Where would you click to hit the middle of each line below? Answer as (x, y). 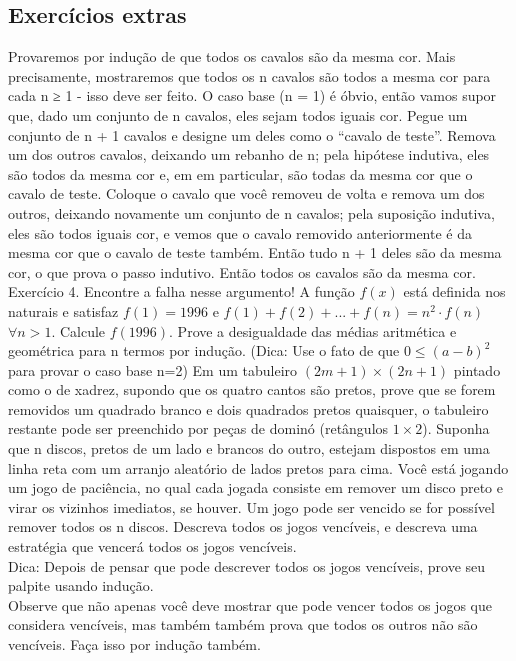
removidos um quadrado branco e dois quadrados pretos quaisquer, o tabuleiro (248, 408)
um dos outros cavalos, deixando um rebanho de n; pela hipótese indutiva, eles (249, 154)
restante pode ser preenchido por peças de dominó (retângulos (198, 428)
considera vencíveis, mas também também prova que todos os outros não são (243, 624)
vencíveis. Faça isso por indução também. (134, 644)
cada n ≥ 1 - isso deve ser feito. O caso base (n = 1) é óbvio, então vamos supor (252, 95)
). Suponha (456, 428)
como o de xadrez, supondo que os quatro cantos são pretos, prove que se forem (252, 389)
